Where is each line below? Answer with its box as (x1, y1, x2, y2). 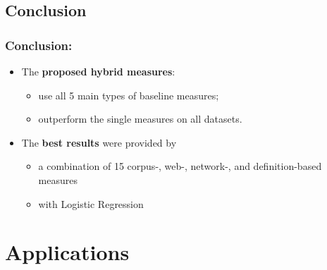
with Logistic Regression (38, 196, 144, 211)
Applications (5, 238, 130, 266)
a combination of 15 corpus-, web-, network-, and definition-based (38, 159, 322, 173)
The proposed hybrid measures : (21, 64, 175, 78)
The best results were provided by (21, 135, 177, 149)
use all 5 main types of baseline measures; (38, 87, 219, 102)
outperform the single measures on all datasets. (38, 111, 242, 126)
